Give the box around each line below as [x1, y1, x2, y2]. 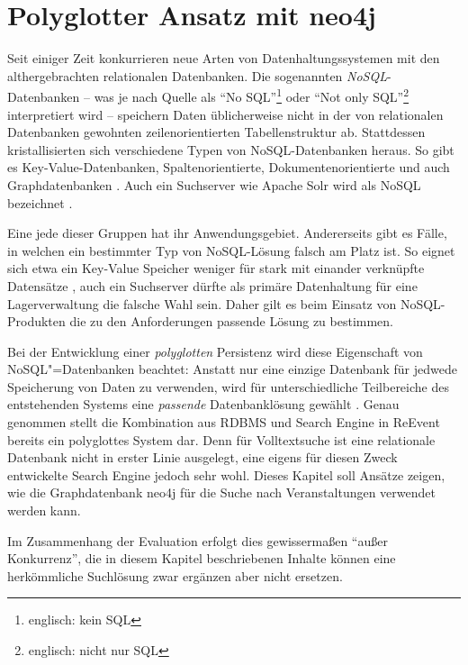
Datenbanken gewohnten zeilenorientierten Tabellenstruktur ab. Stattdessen [7, 123, 426, 141]
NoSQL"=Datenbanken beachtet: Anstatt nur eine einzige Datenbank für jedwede [7, 360, 457, 378]
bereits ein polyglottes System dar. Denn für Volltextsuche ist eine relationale [7, 430, 436, 449]
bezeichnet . [7, 193, 73, 212]
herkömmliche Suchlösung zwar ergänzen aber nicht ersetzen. [7, 566, 343, 585]
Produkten [7, 312, 66, 331]
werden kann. [7, 501, 81, 520]
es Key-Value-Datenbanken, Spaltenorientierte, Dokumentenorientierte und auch [7, 158, 450, 177]
